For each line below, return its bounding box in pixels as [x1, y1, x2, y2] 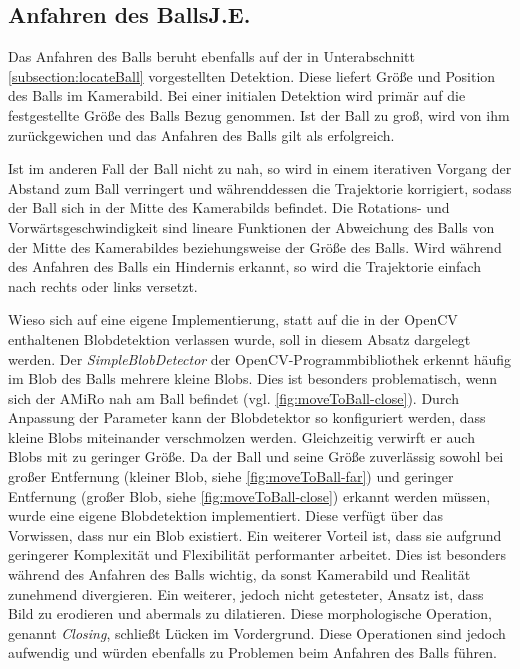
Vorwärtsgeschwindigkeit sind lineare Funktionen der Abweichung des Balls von [8, 216, 495, 237]
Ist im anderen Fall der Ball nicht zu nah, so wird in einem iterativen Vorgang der [8, 158, 512, 179]
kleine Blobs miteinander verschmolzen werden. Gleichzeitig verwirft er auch [8, 426, 475, 447]
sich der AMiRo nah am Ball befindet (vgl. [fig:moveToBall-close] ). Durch [8, 387, 459, 408]
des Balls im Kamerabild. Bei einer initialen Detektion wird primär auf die [8, 85, 466, 106]
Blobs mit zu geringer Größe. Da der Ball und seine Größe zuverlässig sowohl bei [8, 446, 504, 467]
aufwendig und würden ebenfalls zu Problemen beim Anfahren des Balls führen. [8, 642, 497, 663]
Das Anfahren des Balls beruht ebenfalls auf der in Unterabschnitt [8, 46, 415, 67]
